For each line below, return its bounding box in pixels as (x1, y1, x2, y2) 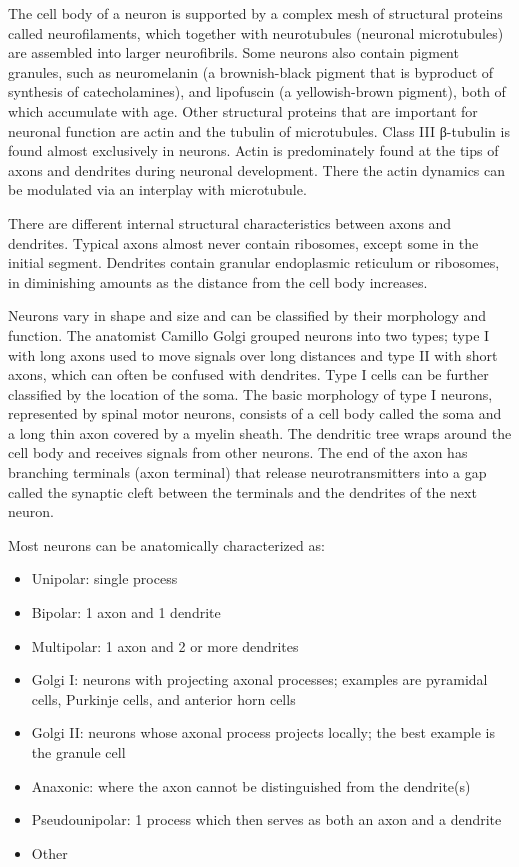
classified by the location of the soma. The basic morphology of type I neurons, (8, 383, 493, 404)
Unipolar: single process (31, 568, 178, 589)
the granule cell (31, 742, 126, 762)
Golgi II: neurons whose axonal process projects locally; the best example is (31, 722, 495, 743)
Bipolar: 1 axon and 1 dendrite (31, 602, 221, 623)
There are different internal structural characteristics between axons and (8, 212, 452, 233)
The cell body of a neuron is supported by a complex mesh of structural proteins (8, 3, 503, 23)
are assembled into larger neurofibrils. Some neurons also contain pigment (8, 42, 459, 63)
